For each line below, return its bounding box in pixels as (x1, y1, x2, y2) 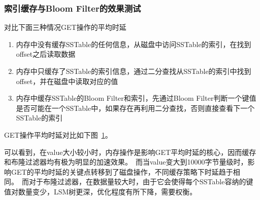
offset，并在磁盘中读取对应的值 (16, 75, 118, 86)
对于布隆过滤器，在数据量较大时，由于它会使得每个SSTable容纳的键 (28, 176, 253, 187)
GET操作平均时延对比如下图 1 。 (4, 129, 112, 140)
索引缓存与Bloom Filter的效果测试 (4, 2, 141, 14)
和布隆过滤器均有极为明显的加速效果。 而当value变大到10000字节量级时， (4, 156, 248, 167)
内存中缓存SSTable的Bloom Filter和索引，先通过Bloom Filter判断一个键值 (16, 93, 256, 103)
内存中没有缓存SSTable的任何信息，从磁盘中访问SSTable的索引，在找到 (16, 38, 251, 49)
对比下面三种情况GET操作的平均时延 (4, 22, 126, 32)
